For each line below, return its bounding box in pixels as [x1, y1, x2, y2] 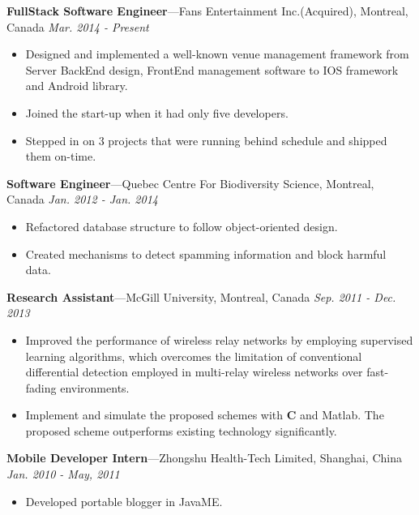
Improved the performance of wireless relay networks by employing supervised [25, 331, 413, 348]
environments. [60, 379, 130, 396]
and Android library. [25, 77, 128, 94]
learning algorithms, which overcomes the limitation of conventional [25, 347, 362, 364]
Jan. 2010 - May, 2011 [6, 466, 120, 483]
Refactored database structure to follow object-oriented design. [25, 217, 338, 234]
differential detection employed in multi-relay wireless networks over [25, 363, 363, 380]
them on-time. [25, 148, 96, 165]
